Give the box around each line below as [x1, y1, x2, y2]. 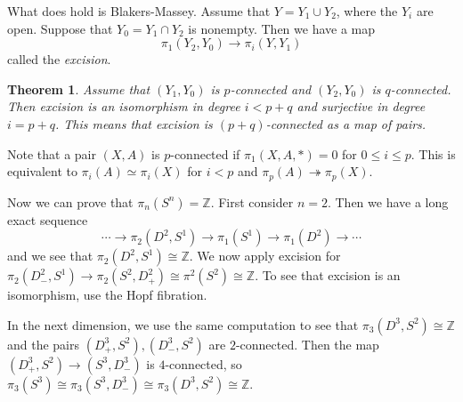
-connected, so [165, 354, 242, 373]
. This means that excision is [54, 114, 213, 133]
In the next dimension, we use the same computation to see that [7, 315, 359, 334]
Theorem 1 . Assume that [7, 79, 150, 98]
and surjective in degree [296, 97, 426, 116]
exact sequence [7, 210, 88, 229]
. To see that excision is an [255, 266, 401, 285]
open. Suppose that [7, 19, 113, 37]
